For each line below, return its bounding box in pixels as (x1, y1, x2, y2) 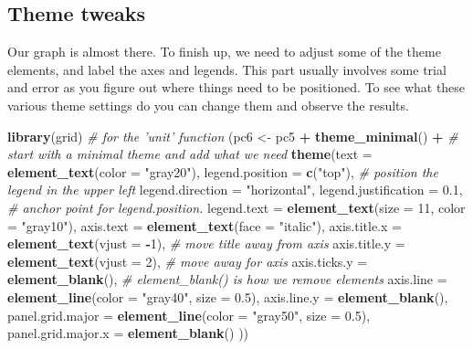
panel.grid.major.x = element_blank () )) (7, 323, 249, 343)
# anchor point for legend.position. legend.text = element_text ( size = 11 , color (7, 197, 466, 217)
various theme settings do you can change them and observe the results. (7, 95, 409, 114)
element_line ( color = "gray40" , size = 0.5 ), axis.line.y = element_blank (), (7, 287, 448, 306)
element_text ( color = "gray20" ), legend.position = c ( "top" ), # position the (7, 162, 438, 181)
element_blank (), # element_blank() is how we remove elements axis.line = (7, 270, 447, 289)
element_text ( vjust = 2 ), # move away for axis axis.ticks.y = (7, 251, 368, 270)
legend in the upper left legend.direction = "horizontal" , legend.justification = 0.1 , (7, 180, 463, 199)
